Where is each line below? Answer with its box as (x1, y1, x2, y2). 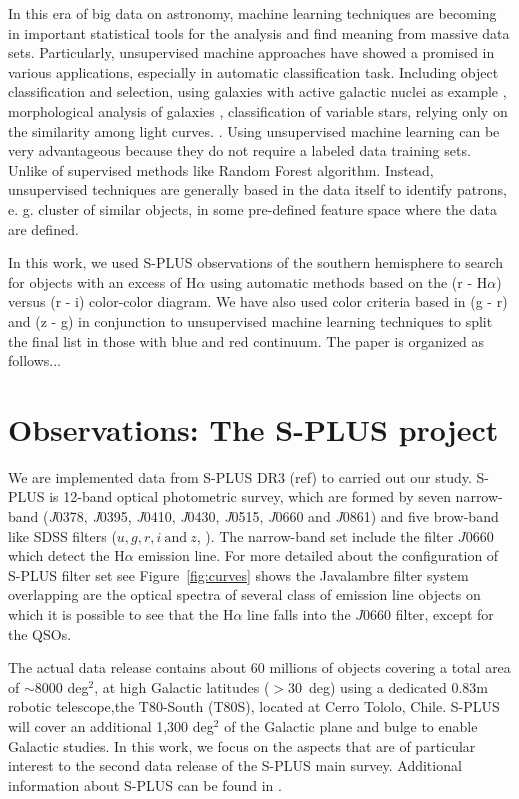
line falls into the (247, 603, 351, 624)
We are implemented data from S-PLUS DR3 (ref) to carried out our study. (8, 466, 472, 487)
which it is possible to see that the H (8, 603, 234, 624)
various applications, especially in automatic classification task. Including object (8, 61, 499, 82)
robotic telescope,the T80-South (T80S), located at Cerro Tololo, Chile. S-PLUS (8, 696, 500, 717)
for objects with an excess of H (8, 271, 197, 292)
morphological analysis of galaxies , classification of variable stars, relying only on (8, 100, 508, 121)
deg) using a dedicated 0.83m (308, 676, 488, 697)
